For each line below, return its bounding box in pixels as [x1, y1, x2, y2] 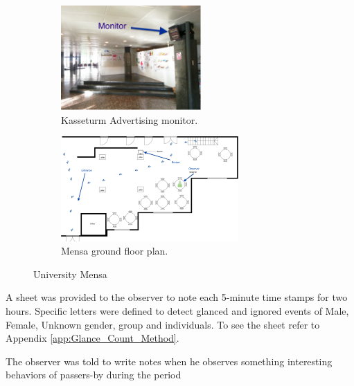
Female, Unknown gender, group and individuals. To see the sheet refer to [6, 317, 320, 331]
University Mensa [33, 266, 107, 281]
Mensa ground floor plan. [61, 243, 168, 258]
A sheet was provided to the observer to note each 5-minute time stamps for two [6, 290, 348, 304]
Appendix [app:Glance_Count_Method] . [6, 331, 179, 345]
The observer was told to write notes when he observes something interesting [6, 353, 333, 368]
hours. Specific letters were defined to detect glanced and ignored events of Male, [6, 303, 349, 318]
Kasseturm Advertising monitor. [61, 112, 198, 127]
